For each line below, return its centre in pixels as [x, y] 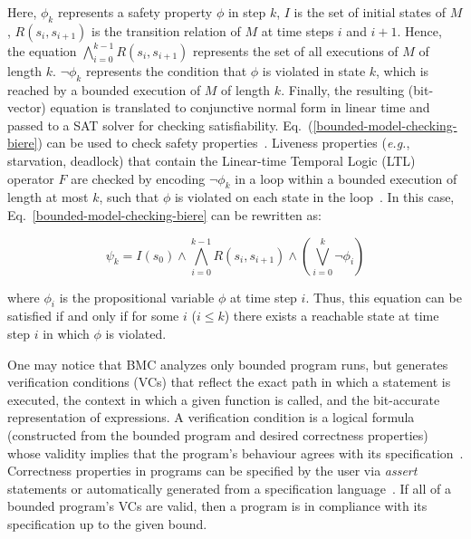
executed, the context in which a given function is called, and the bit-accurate [224, 399]
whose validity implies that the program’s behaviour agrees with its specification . [235, 452]
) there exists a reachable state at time [332, 316]
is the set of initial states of [370, 12]
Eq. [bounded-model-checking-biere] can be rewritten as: [164, 214]
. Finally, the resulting [343, 89]
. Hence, [419, 30]
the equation [42, 50]
